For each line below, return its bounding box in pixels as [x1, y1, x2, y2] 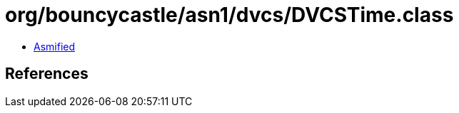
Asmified [34, 40, 76, 53]
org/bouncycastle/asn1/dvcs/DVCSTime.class [5, 3, 454, 27]
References [5, 65, 89, 83]
